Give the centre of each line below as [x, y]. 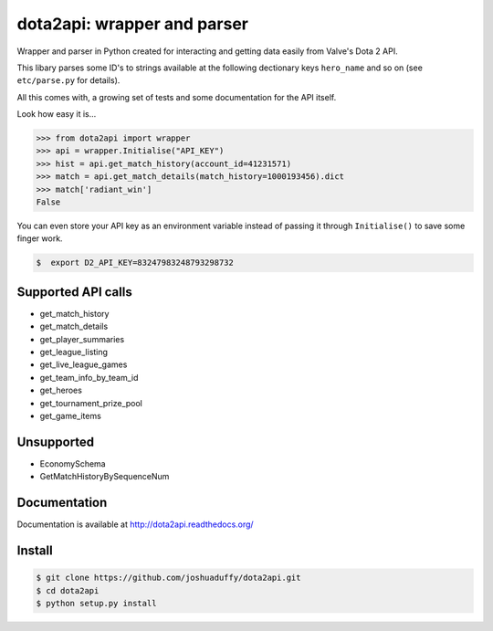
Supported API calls [74, 292]
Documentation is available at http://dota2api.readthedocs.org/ [136, 524]
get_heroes [61, 390]
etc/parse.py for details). [68, 80]
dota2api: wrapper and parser [132, 24]
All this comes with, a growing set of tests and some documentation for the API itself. [177, 97]
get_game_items [71, 416]
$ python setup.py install [96, 604]
